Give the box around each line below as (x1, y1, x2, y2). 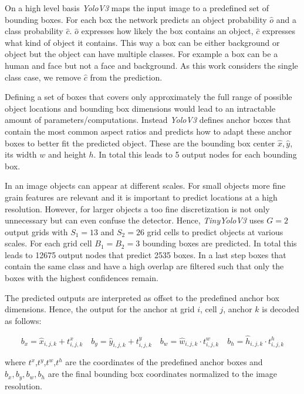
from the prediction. (90, 71, 163, 83)
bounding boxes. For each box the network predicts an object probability (5, 13, 267, 25)
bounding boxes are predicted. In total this (142, 237, 297, 249)
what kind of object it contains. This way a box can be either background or (5, 36, 280, 48)
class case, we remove (5, 71, 82, 83)
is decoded (262, 303, 299, 315)
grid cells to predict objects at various (147, 225, 283, 238)
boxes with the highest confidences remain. (5, 272, 158, 284)
